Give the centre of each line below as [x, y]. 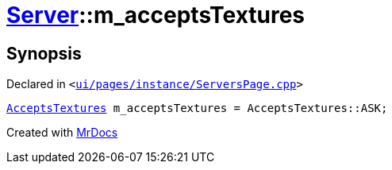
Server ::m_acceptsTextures [156, 15]
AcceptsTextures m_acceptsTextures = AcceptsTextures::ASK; [197, 108]
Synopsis [44, 53]
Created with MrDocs [62, 133]
